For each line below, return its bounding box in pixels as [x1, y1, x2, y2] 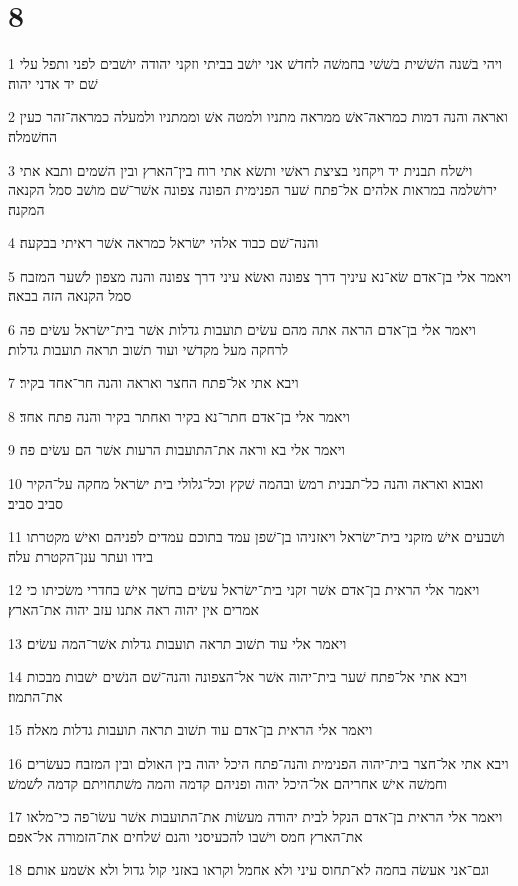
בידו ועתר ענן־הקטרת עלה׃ [8, 545, 153, 566]
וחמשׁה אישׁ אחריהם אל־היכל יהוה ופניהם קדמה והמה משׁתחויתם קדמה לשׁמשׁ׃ [8, 772, 447, 793]
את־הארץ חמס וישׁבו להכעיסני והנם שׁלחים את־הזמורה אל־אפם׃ [8, 825, 363, 846]
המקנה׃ [8, 198, 45, 219]
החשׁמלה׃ [8, 125, 58, 146]
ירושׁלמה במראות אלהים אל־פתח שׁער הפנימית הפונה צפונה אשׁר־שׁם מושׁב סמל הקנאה [8, 179, 497, 200]
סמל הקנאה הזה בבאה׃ [8, 285, 132, 306]
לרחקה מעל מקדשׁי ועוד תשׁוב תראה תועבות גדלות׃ [8, 338, 289, 359]
